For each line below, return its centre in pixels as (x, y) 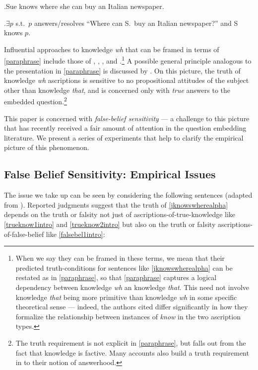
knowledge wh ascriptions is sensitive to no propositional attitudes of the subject (127, 80)
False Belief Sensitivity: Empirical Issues (110, 174)
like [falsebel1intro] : (75, 234)
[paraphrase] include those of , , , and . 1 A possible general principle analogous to (128, 60)
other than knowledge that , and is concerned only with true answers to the (117, 90)
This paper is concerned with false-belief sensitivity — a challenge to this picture (127, 118)
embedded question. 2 (35, 101)
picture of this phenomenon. (47, 147)
